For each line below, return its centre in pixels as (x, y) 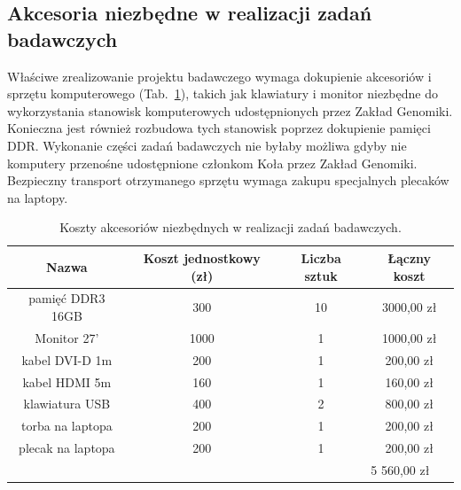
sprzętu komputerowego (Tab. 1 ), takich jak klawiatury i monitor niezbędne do (223, 93)
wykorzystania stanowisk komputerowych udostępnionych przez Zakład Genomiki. (230, 110)
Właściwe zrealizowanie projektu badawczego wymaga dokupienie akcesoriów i (219, 76)
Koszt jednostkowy (202, 257)
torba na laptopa (66, 426)
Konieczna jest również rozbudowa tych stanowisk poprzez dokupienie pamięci (219, 128)
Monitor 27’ (67, 337)
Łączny (410, 257)
